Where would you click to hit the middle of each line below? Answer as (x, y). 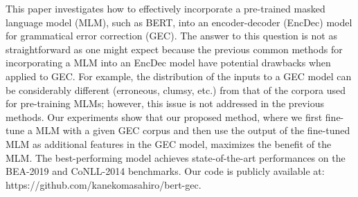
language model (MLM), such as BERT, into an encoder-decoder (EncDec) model (179, 22)
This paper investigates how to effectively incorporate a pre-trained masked (165, 8)
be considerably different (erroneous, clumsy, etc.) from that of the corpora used (176, 90)
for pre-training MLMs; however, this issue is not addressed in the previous (165, 103)
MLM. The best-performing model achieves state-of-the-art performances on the (176, 157)
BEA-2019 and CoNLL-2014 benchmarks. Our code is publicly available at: (165, 171)
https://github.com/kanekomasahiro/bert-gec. (104, 184)
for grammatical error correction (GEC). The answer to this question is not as (171, 36)
